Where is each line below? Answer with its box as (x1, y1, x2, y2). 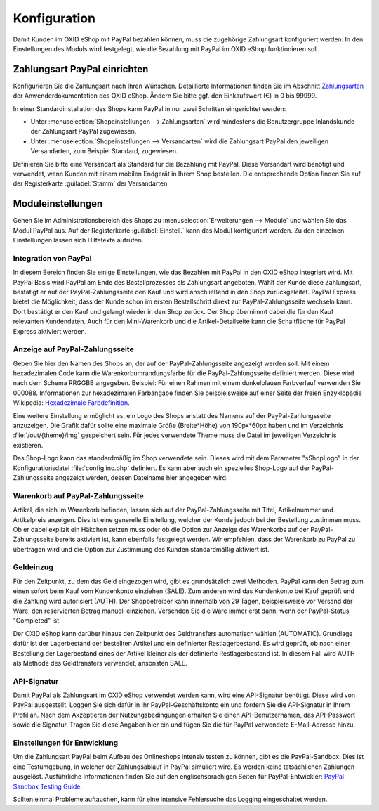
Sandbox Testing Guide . (13, 782, 83, 791)
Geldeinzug (13, 562, 54, 572)
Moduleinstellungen (13, 197, 103, 210)
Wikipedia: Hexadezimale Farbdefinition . (13, 398, 130, 407)
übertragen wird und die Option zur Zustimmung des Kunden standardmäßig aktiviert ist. (13, 545, 270, 553)
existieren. (13, 441, 44, 449)
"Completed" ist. (13, 616, 61, 625)
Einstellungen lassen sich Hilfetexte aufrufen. (13, 236, 144, 245)
